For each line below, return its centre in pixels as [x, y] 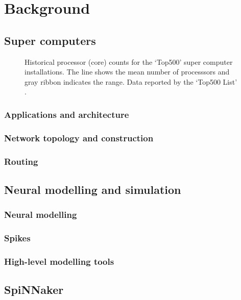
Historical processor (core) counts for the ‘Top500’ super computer [129, 61]
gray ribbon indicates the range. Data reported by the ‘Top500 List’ [131, 81]
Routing [21, 161]
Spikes [17, 238]
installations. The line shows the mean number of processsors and [127, 72]
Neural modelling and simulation [93, 189]
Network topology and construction [79, 137]
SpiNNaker [34, 290]
